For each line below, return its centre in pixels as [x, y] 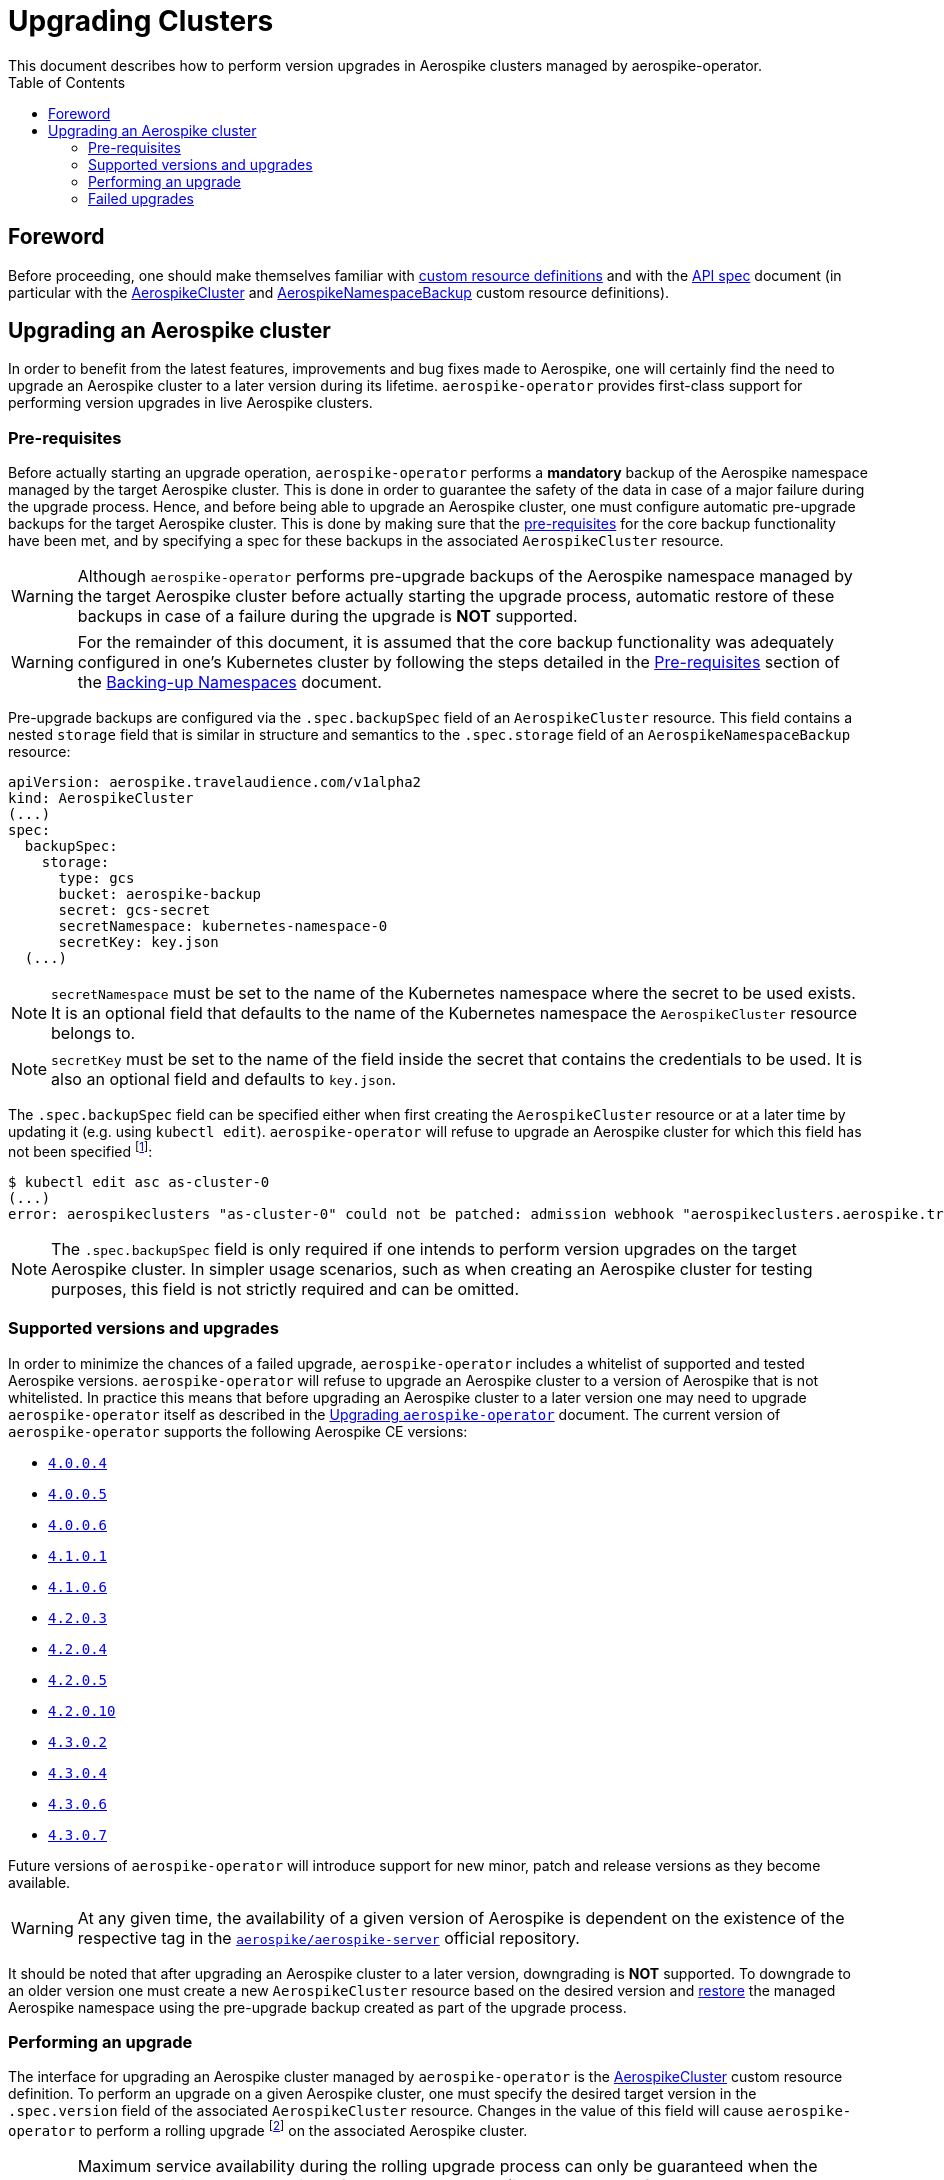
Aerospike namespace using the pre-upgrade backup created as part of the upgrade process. [317, 2007]
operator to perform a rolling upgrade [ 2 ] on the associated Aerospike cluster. [268, 2129]
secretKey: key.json [138, 942]
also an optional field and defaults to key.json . [224, 1079]
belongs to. [93, 1033]
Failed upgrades [141, 198]
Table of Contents [67, 82]
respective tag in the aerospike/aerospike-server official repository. [328, 1937]
